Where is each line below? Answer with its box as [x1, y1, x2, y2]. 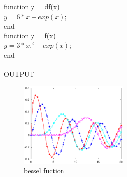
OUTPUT [4, 69, 34, 79]
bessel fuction [24, 165, 64, 176]
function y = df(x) [4, 1, 60, 11]
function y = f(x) [4, 30, 56, 40]
